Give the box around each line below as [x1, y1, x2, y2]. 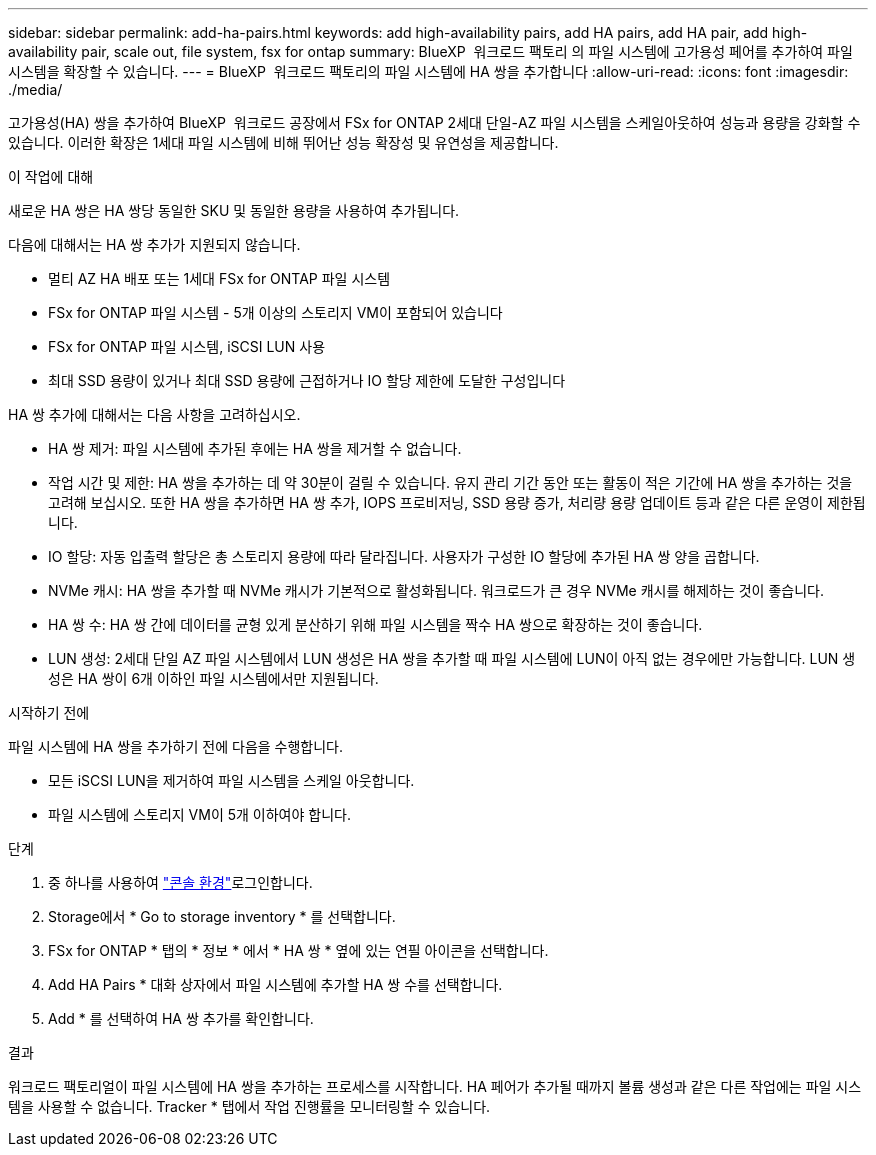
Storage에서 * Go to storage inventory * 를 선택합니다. [48, 908, 396, 925]
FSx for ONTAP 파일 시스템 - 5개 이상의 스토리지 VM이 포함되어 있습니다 [48, 304, 503, 321]
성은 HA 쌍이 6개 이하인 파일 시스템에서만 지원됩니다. [48, 670, 379, 687]
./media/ [8, 81, 63, 98]
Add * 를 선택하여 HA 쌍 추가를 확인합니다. [48, 1010, 314, 1027]
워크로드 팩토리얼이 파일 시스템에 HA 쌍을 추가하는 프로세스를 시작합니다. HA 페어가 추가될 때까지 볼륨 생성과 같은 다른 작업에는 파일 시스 [8, 1078, 862, 1095]
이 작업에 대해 [8, 168, 94, 185]
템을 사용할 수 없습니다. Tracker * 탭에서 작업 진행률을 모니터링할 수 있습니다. [8, 1098, 491, 1115]
